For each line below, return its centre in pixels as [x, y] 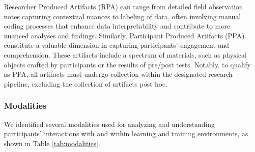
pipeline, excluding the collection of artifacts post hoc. [86, 83]
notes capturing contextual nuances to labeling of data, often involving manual [123, 16]
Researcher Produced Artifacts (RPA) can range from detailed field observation [124, 6]
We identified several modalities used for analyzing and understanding [110, 124]
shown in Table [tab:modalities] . [52, 143]
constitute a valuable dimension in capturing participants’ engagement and [117, 45]
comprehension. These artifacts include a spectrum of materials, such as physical [125, 54]
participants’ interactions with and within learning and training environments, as [126, 134]
